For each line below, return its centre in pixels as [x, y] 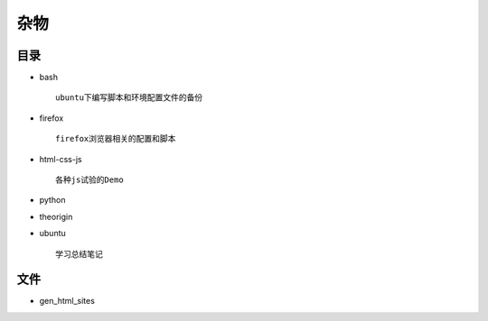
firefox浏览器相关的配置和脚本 [116, 139]
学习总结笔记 [79, 254]
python [52, 200]
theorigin [56, 216]
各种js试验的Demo [89, 180]
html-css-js [61, 159]
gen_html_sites [67, 301]
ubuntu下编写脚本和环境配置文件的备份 [129, 98]
